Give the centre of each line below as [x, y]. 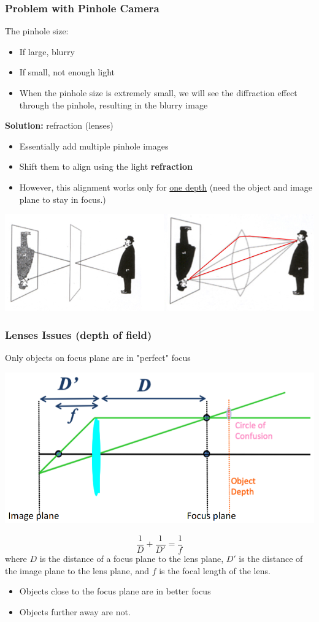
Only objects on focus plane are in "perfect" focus [98, 357]
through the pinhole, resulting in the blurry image [113, 104]
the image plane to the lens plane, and [77, 570]
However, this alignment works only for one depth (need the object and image [166, 187]
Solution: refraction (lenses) [59, 125]
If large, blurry [47, 51]
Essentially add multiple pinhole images [94, 146]
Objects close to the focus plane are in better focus [115, 591]
